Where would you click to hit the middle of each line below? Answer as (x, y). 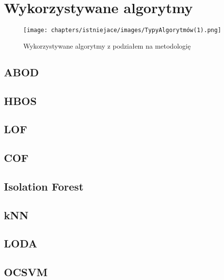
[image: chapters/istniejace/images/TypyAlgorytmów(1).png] (122, 30)
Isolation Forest (44, 186)
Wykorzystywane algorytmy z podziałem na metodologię (107, 45)
